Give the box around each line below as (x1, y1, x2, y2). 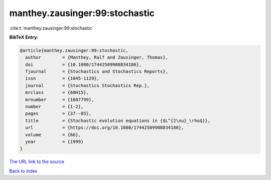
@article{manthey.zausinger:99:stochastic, (20, 48, 129, 53)
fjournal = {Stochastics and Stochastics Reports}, (25, 69, 168, 75)
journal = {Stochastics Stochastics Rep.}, (25, 83, 150, 88)
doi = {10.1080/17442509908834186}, (25, 62, 142, 67)
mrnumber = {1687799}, (25, 97, 94, 102)
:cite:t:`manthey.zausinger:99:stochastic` (9, 25, 94, 31)
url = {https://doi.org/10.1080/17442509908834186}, (25, 125, 184, 130)
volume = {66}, (25, 132, 81, 137)
